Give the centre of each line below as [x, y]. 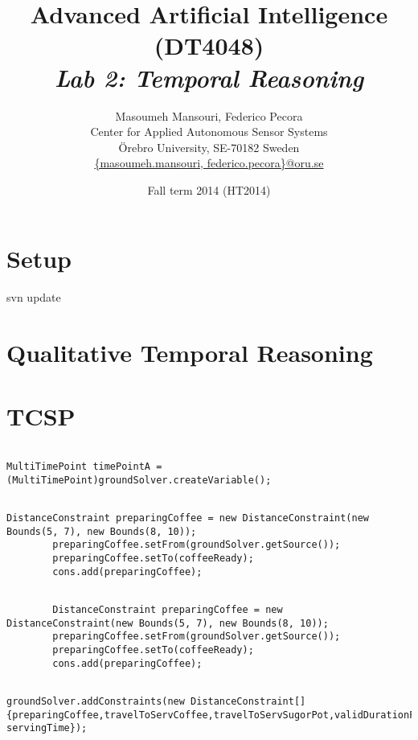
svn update [34, 297]
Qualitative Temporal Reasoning [190, 353]
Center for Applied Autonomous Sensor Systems [209, 132]
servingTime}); [47, 728]
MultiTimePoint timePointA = [84, 467]
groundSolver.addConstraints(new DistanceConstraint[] [156, 701]
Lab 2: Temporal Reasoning [209, 77]
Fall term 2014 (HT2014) [209, 189]
